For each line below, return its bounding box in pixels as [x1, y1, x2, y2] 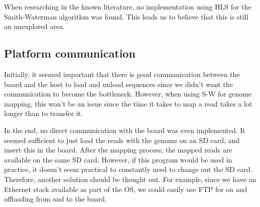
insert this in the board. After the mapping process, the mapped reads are [4, 144, 232, 155]
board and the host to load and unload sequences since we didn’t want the [4, 78, 233, 89]
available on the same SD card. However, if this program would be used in [4, 154, 232, 164]
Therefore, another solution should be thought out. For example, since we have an [4, 173, 256, 184]
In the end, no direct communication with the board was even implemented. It [4, 124, 245, 135]
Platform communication [4, 45, 136, 61]
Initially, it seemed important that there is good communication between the [4, 68, 240, 79]
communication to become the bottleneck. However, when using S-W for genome [4, 88, 252, 99]
